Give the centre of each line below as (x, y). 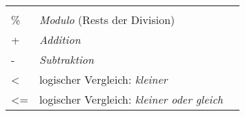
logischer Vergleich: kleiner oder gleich (131, 99)
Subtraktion (67, 59)
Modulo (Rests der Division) (107, 20)
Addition (60, 39)
